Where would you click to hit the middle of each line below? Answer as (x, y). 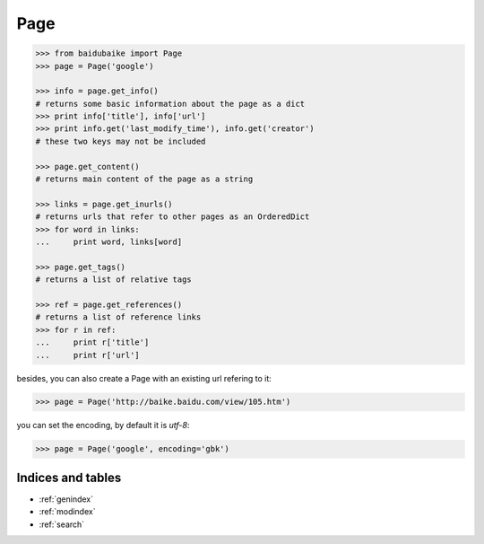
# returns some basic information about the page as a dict (170, 104)
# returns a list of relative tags (113, 280)
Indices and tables (69, 477)
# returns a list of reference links (118, 317)
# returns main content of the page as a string (144, 179)
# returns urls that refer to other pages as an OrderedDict (173, 217)
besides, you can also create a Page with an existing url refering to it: (144, 378)
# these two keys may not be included (121, 141)
